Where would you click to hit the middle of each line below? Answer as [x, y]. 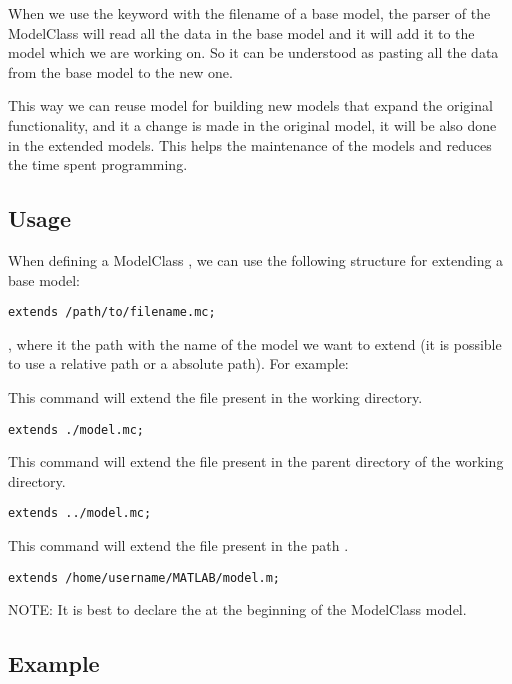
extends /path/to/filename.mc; [112, 312]
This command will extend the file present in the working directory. [215, 396]
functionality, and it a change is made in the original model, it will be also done [252, 124]
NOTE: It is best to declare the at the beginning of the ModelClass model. [237, 609]
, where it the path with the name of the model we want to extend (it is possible [255, 343]
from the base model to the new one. [120, 71]
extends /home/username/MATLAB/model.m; [144, 577]
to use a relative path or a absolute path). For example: [178, 363]
